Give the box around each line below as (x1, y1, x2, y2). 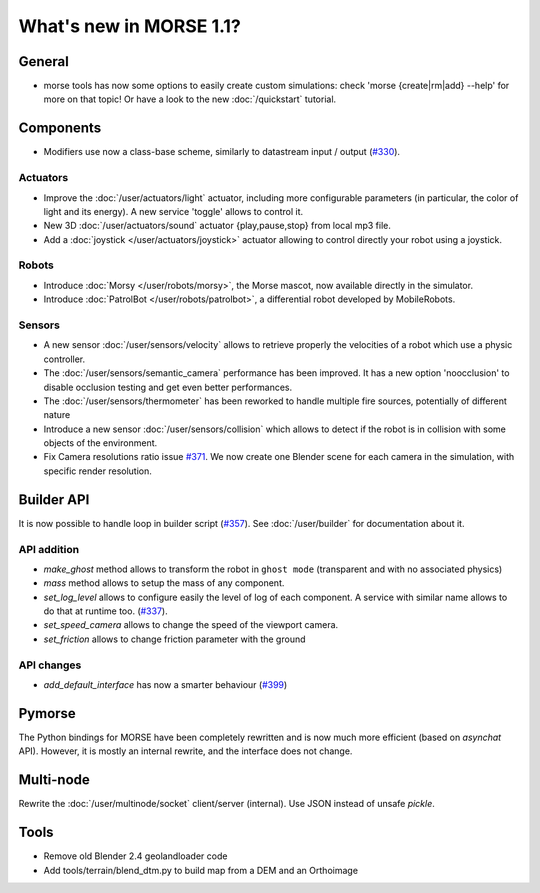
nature (43, 409, 71, 421)
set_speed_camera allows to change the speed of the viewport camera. (43, 619, 339, 631)
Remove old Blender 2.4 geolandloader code (43, 850, 228, 862)
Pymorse (18, 705, 77, 722)
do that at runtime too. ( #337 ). (43, 605, 169, 617)
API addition (18, 542, 80, 556)
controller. (43, 353, 86, 365)
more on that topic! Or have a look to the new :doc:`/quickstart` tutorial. (43, 93, 337, 105)
